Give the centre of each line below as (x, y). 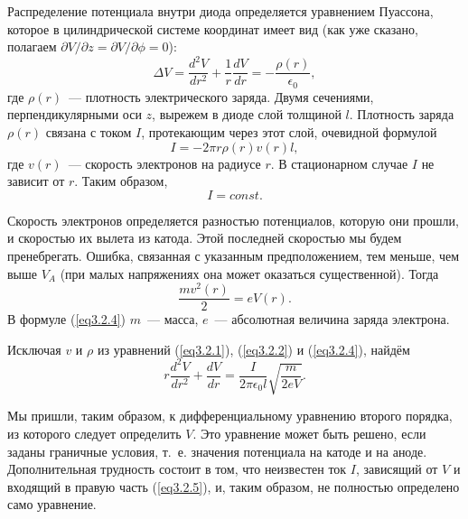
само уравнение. (52, 504)
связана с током (89, 131)
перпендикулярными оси (75, 114)
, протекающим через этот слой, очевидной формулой (289, 131)
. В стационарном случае (339, 163)
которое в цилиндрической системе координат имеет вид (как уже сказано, (213, 28)
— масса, (173, 319)
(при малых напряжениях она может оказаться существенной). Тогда (249, 273)
